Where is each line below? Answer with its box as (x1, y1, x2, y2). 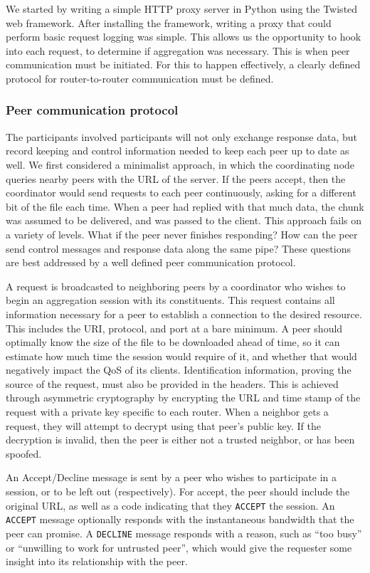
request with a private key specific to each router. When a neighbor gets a (6, 404, 329, 419)
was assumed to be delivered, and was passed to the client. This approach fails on (6, 213, 361, 228)
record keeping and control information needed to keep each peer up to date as (6, 143, 349, 158)
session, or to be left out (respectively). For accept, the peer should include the (6, 484, 350, 499)
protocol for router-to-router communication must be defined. (6, 70, 274, 85)
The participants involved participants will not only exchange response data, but (6, 129, 357, 144)
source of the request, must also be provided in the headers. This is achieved (6, 376, 339, 391)
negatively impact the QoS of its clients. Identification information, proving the (6, 362, 351, 377)
